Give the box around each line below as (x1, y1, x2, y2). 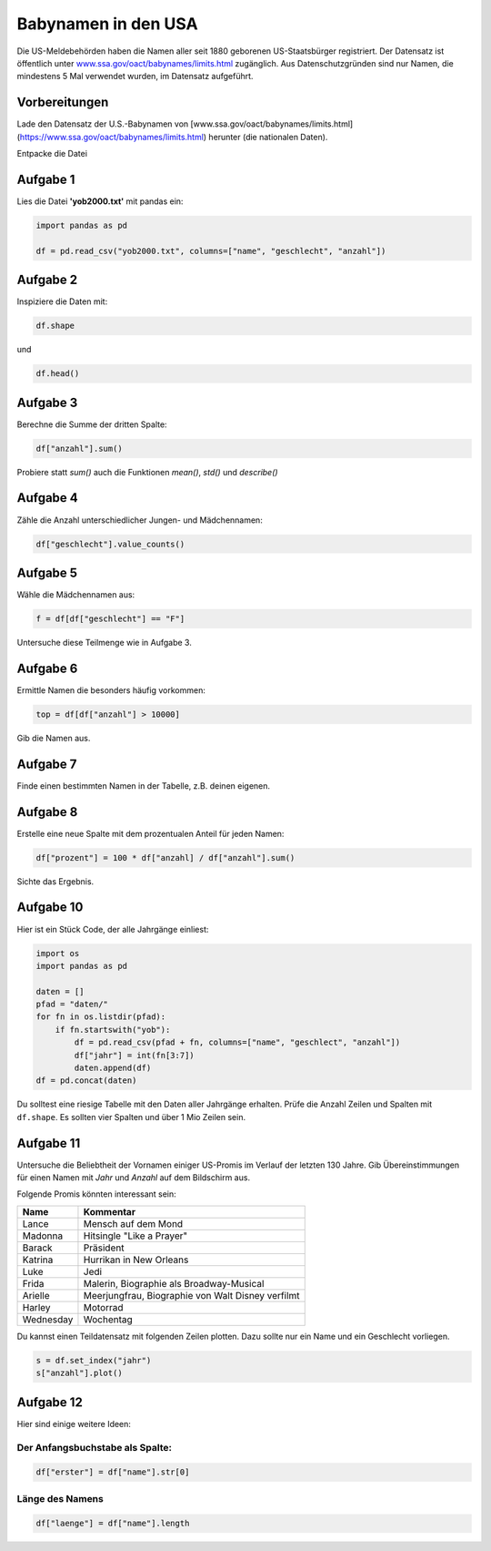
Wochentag (83, 1312, 134, 1325)
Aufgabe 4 (16, 490, 79, 505)
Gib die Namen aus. (16, 732, 91, 743)
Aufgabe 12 (16, 1394, 84, 1410)
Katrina (22, 1253, 54, 1266)
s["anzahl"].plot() (35, 1368, 123, 1379)
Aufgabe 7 (16, 756, 77, 771)
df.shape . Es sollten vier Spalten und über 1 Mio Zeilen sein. (16, 1111, 245, 1122)
